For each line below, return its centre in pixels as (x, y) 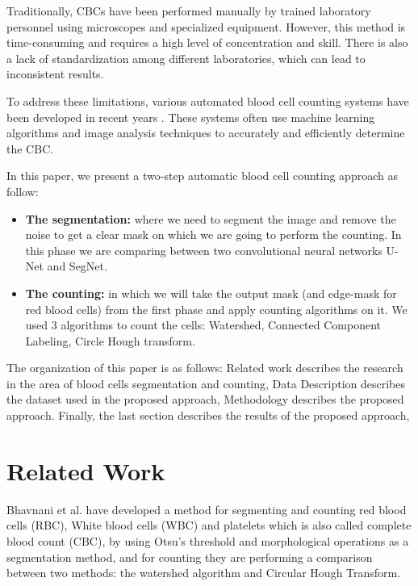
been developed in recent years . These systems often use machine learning (191, 117)
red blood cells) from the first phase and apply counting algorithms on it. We (216, 309)
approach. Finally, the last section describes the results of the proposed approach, (208, 415)
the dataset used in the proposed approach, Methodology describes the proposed (205, 399)
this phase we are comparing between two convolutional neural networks (204, 250)
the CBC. (30, 148)
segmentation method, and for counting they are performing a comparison (190, 557)
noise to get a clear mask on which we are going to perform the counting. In (213, 234)
